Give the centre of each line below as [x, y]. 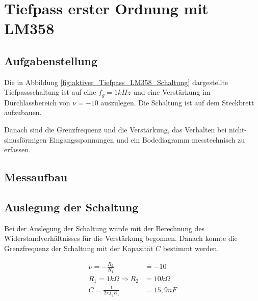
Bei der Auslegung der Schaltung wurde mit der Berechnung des [105, 228]
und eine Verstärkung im [172, 92]
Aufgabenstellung [51, 60]
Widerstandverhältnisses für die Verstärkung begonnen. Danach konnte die [121, 238]
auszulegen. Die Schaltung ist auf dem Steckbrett [177, 102]
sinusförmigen [25, 139]
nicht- [238, 129]
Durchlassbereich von [37, 102]
